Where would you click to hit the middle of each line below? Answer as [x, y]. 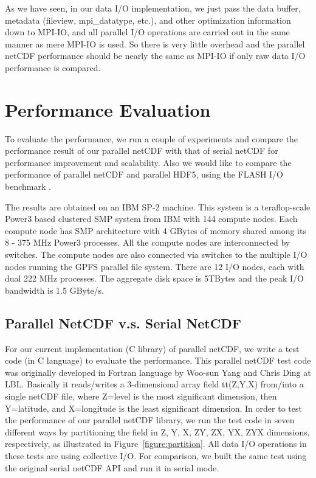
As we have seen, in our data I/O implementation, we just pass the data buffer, [153, 8]
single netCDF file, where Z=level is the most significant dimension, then [141, 396]
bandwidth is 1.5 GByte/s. [55, 290]
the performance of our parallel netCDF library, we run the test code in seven [150, 420]
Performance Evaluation [108, 109]
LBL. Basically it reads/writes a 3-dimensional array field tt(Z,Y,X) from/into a [154, 384]
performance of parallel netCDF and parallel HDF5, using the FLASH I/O [144, 174]
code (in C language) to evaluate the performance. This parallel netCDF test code [158, 360]
